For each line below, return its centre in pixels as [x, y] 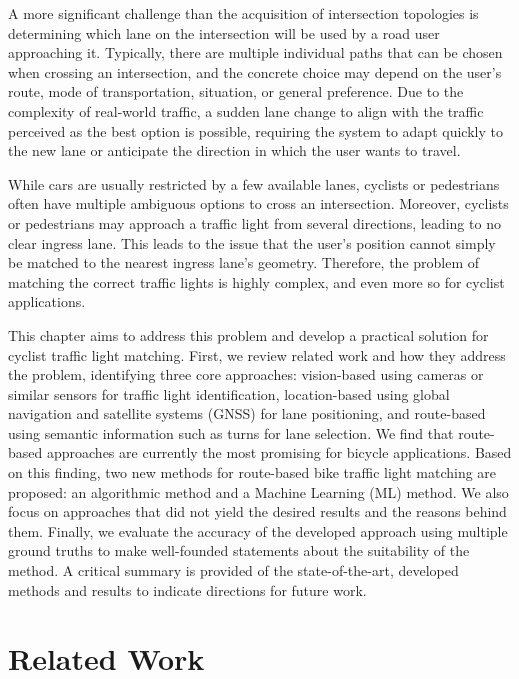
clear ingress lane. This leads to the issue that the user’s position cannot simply [252, 242]
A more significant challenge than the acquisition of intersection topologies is [243, 13]
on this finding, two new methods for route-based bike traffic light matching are [252, 472]
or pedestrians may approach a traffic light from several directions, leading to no [254, 222]
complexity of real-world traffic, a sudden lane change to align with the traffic [246, 110]
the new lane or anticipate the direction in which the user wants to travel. [234, 150]
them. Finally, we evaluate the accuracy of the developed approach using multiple [258, 530]
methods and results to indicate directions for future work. [187, 589]
